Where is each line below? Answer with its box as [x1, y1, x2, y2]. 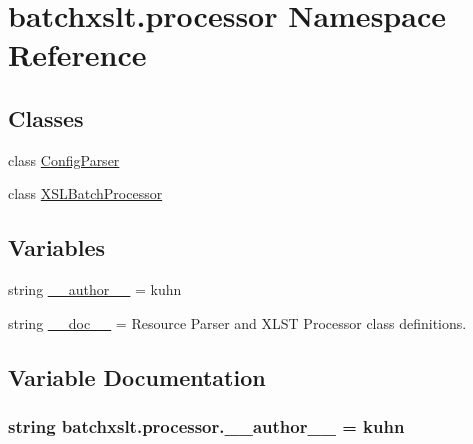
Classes [8, 102, 84, 133]
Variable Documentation [8, 361, 266, 392]
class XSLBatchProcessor [8, 183, 163, 204]
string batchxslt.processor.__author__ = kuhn [8, 414, 405, 439]
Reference [8, 34, 147, 75]
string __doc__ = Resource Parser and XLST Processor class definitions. [8, 312, 467, 333]
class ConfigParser [8, 149, 120, 170]
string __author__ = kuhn [8, 279, 182, 300]
